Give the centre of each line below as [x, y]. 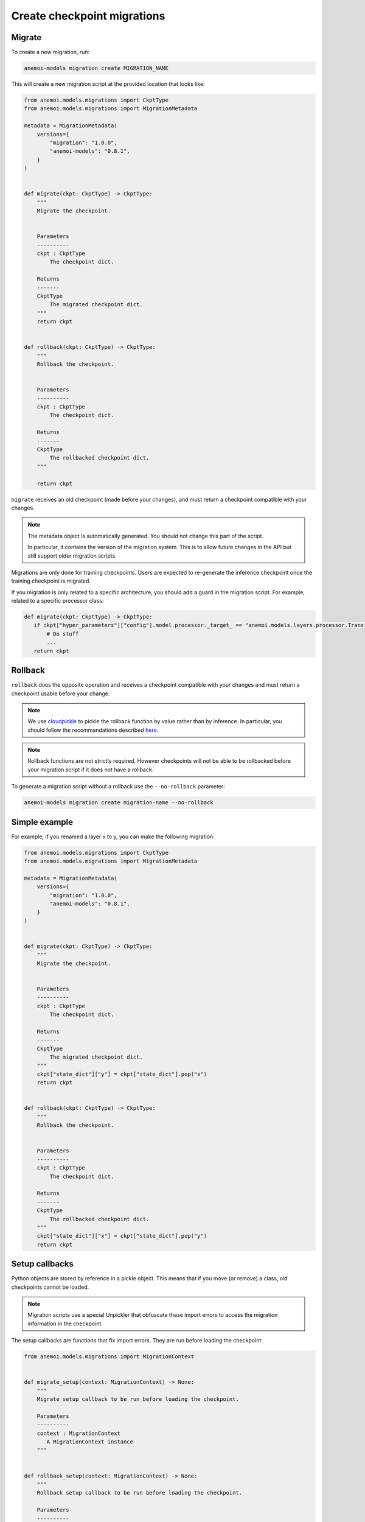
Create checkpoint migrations [88, 16]
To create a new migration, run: [50, 52]
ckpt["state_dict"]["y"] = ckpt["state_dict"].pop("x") [122, 1074]
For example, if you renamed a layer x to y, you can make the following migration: [113, 836]
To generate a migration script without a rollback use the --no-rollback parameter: [118, 787]
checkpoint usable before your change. [61, 693]
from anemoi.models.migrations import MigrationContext [109, 1357]
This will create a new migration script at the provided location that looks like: [108, 84]
